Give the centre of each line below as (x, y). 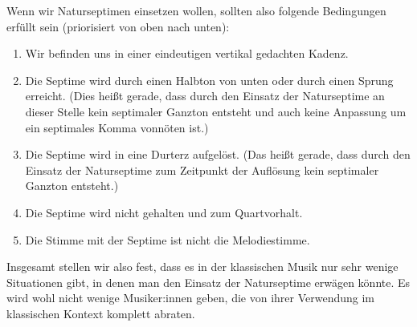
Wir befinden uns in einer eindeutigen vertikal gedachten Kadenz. (187, 53)
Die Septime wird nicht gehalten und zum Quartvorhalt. (164, 212)
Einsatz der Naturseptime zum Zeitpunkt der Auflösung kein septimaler (202, 170)
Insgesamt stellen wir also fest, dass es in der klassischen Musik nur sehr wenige (202, 266)
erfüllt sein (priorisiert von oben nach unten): (118, 26)
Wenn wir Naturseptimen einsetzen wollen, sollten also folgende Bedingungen (196, 10)
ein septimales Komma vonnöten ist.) (117, 127)
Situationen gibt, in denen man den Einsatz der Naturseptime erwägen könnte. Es (208, 282)
